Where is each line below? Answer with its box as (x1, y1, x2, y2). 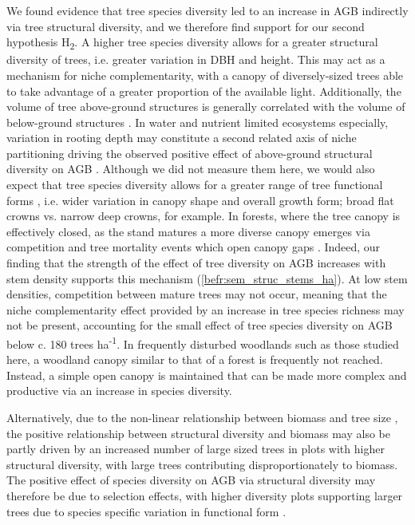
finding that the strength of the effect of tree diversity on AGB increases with (6, 255, 386, 271)
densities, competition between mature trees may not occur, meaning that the (6, 286, 387, 302)
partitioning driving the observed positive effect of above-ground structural (6, 144, 373, 161)
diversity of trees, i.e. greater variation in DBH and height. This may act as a (6, 51, 385, 68)
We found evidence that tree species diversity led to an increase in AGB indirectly (6, 2, 409, 18)
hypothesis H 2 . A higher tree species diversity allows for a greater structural (6, 34, 378, 52)
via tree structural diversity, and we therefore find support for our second (6, 18, 365, 34)
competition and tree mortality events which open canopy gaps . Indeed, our (6, 239, 381, 255)
